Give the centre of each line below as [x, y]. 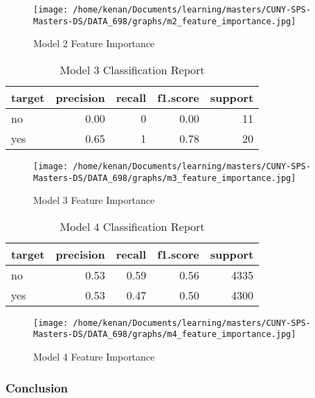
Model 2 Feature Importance [94, 43]
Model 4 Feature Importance [94, 357]
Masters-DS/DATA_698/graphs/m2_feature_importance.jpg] [165, 21]
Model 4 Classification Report [132, 226]
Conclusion [37, 387]
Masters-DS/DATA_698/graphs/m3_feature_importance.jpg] [165, 178]
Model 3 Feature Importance [94, 200]
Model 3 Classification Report [132, 69]
